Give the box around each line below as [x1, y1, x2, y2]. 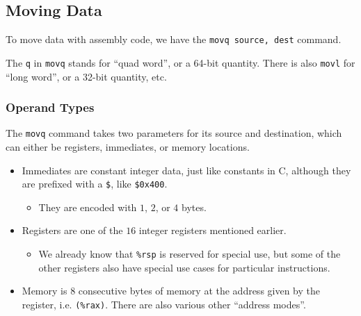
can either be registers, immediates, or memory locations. [6, 139, 250, 153]
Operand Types [6, 99, 95, 116]
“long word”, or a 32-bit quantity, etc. [6, 69, 167, 83]
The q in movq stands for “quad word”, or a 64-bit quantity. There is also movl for [6, 55, 355, 69]
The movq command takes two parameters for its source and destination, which [6, 126, 342, 140]
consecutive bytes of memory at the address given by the [78, 283, 321, 298]
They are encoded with [38, 199, 137, 214]
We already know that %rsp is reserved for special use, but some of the [38, 247, 341, 261]
